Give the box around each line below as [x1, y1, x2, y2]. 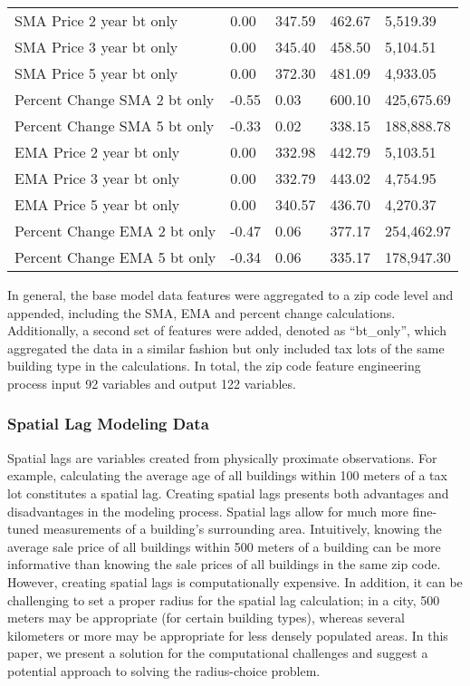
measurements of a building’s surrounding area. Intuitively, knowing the [43, 519, 442, 538]
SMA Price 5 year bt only [14, 63, 178, 83]
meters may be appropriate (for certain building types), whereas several [7, 608, 405, 627]
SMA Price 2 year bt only [14, 10, 178, 31]
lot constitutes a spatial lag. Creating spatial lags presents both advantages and [7, 483, 449, 502]
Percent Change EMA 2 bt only [14, 220, 216, 241]
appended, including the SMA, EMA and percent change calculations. [7, 303, 396, 322]
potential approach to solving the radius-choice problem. [7, 661, 321, 680]
